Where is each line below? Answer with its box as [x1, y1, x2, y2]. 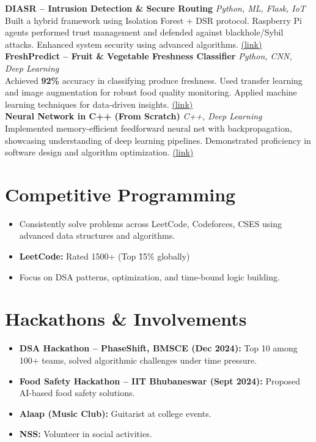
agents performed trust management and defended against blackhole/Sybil [5, 26, 284, 39]
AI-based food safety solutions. [19, 386, 135, 399]
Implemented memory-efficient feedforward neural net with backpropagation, [5, 121, 292, 134]
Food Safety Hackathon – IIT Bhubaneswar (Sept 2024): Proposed [19, 374, 301, 387]
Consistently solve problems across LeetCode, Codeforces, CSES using [19, 217, 282, 230]
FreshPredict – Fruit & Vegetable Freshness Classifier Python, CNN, [5, 50, 292, 62]
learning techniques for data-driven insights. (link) [5, 97, 193, 110]
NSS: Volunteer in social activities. [19, 427, 152, 440]
